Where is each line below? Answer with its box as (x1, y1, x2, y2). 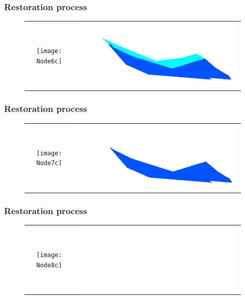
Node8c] (36, 261, 62, 269)
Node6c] (36, 57, 62, 65)
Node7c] (36, 159, 62, 167)
